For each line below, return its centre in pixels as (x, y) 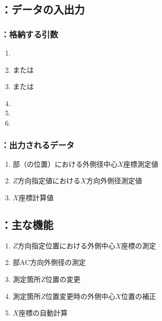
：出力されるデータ (38, 145)
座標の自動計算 (43, 313)
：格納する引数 (30, 34)
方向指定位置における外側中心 (67, 245)
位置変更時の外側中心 (81, 296)
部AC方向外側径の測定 (49, 262)
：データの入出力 (43, 9)
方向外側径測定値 (114, 181)
